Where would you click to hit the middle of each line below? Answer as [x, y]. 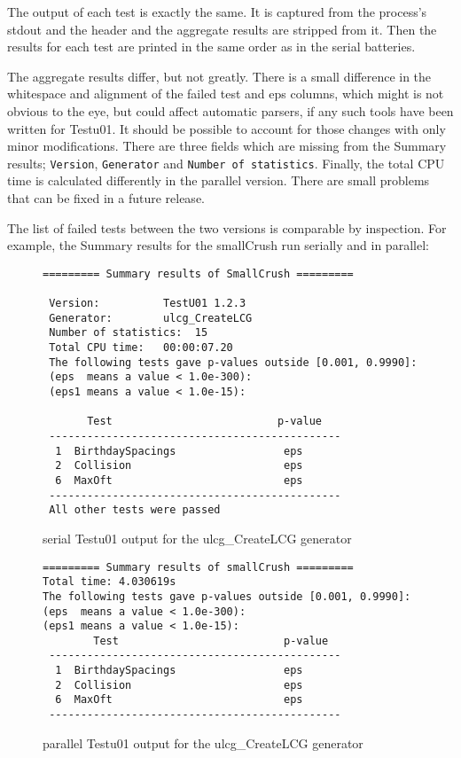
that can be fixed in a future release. [106, 198]
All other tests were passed [135, 510]
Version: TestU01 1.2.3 [148, 304]
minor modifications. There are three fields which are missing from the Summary [227, 146]
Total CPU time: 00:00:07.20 [141, 348]
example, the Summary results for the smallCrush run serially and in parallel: [218, 245]
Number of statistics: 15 [129, 333]
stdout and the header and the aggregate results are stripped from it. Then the [222, 29]
